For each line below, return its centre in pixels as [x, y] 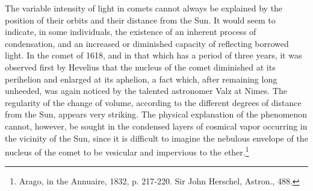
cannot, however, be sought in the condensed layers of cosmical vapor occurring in [156, 126]
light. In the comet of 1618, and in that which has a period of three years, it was [153, 55]
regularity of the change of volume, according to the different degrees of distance [153, 102]
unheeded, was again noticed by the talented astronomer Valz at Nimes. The [146, 91]
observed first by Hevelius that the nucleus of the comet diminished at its [140, 67]
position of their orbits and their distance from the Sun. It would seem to [140, 20]
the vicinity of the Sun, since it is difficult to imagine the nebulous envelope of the [156, 138]
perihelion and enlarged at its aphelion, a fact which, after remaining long [141, 79]
